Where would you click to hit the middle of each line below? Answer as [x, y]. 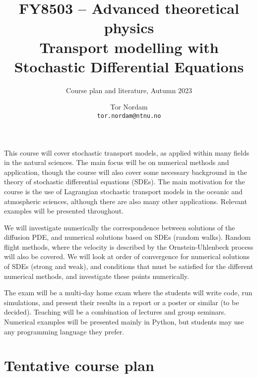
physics [129, 27]
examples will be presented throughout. [64, 211]
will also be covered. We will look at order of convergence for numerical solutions [127, 256]
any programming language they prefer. [64, 331]
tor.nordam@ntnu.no [129, 116]
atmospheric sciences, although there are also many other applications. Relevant [126, 201]
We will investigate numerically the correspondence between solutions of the [120, 227]
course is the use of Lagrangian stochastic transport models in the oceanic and [123, 191]
